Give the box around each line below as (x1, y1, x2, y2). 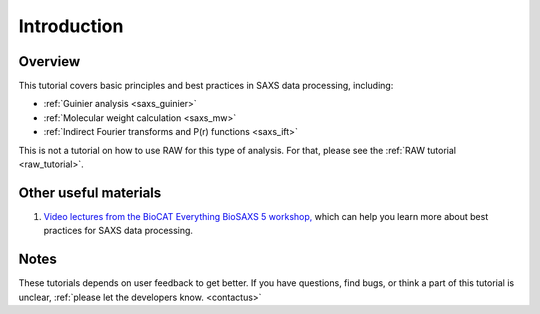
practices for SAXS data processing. (43, 225, 194, 237)
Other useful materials (18, 184, 162, 201)
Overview (18, 53, 81, 70)
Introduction (18, 15, 124, 37)
